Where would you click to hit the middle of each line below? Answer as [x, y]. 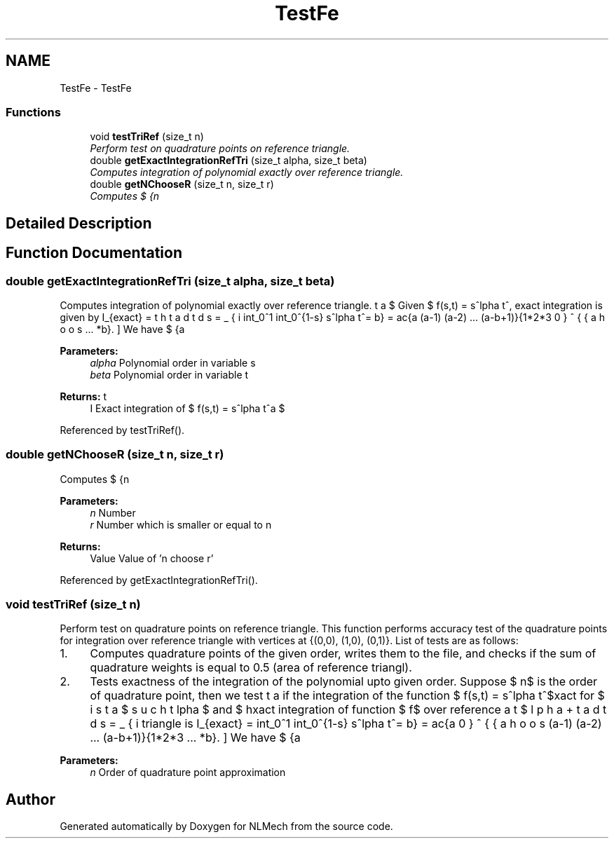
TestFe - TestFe [96, 88]
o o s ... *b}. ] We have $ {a [122, 329]
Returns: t [83, 396]
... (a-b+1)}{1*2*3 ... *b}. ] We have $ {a [195, 738]
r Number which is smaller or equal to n [181, 524]
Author [30, 799]
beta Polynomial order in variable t [169, 374]
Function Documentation [94, 253]
